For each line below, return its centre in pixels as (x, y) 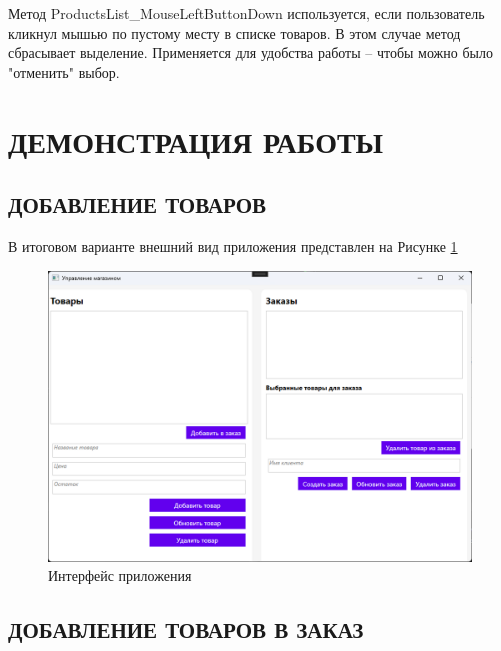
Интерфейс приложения (120, 575)
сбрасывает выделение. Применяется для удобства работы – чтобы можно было (250, 52)
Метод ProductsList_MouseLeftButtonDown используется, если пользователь (246, 13)
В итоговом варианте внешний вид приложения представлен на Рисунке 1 (233, 245)
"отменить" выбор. (64, 71)
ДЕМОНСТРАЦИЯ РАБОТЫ (196, 140)
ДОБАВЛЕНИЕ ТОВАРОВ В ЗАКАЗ (186, 629)
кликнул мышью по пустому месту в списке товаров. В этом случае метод (234, 32)
